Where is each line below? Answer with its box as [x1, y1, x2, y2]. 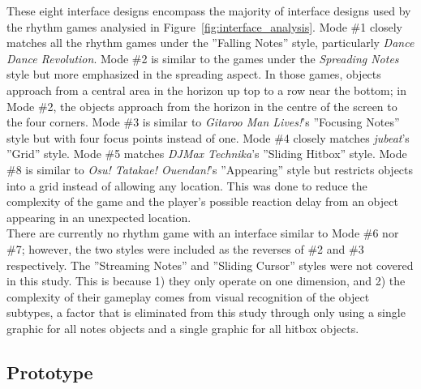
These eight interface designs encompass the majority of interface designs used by [6, 2, 411, 19]
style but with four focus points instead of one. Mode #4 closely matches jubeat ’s [6, 129, 410, 146]
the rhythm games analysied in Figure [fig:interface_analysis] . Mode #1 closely [6, 18, 403, 35]
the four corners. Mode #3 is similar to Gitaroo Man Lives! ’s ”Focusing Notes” [6, 113, 400, 130]
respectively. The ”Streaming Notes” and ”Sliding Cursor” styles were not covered [6, 256, 414, 273]
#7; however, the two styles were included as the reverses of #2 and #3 [6, 240, 364, 257]
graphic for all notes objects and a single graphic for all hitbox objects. [6, 319, 359, 336]
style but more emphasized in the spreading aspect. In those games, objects [6, 66, 381, 83]
